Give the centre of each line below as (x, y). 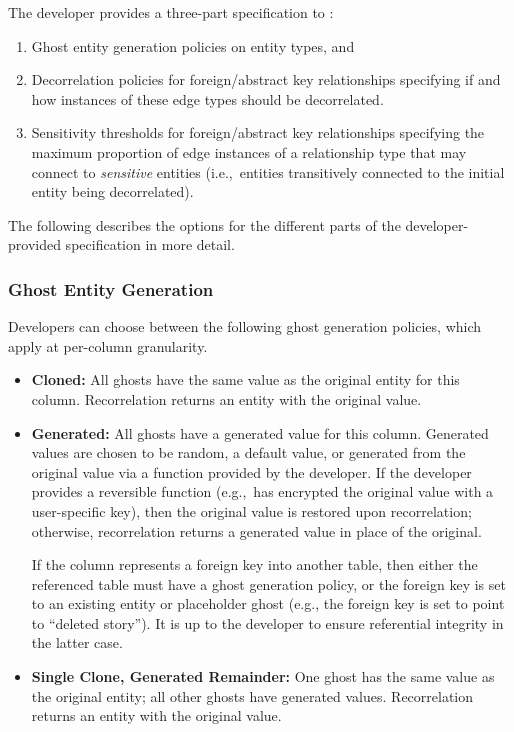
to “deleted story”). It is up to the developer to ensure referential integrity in (267, 622)
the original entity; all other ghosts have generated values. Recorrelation (252, 695)
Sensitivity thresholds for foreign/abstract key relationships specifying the (258, 132)
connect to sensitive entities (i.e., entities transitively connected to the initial (268, 171)
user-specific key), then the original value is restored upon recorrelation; (251, 510)
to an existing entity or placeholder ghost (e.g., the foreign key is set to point (268, 603)
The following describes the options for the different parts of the (204, 224)
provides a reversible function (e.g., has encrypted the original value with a (262, 491)
